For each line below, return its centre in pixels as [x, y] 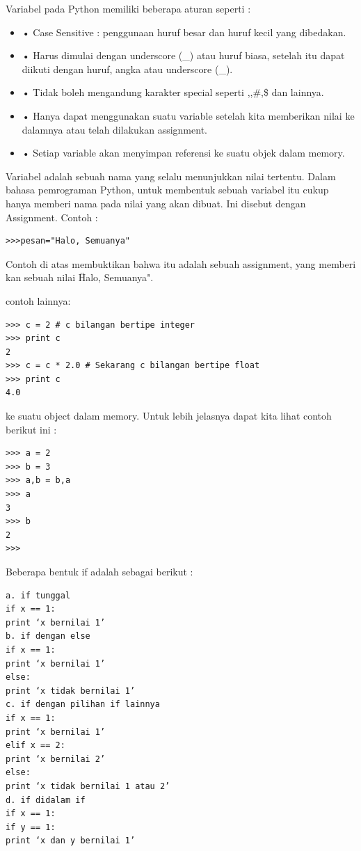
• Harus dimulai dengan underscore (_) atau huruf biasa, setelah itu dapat [183, 55]
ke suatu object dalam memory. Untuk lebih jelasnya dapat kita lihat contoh [169, 416]
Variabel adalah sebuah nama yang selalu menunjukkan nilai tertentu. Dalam [171, 176]
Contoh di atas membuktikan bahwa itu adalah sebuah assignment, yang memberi [181, 263]
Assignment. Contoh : [52, 217]
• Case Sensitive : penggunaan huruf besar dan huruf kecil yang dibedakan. [184, 32]
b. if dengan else [48, 636]
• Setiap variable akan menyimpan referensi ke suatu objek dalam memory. [183, 153]
